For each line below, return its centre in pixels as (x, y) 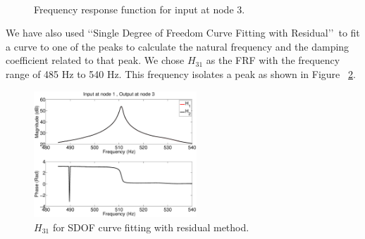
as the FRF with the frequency (273, 60)
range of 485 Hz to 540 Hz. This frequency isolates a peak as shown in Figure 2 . (181, 73)
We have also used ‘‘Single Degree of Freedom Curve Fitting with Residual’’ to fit (183, 33)
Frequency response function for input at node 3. (140, 9)
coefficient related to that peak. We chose (95, 60)
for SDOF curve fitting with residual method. (151, 227)
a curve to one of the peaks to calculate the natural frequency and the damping (178, 46)
